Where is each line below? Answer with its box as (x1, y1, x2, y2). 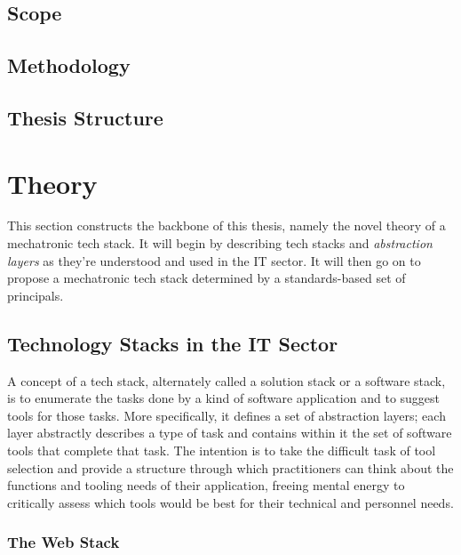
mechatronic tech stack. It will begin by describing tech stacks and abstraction (7, 234, 433, 253)
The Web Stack (7, 531, 120, 553)
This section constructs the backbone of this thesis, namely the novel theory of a (7, 216, 446, 235)
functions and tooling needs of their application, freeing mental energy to (7, 476, 405, 495)
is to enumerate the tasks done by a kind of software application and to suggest (7, 389, 441, 407)
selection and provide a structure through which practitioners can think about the (7, 458, 454, 477)
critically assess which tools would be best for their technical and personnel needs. (7, 493, 454, 511)
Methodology (7, 52, 131, 79)
